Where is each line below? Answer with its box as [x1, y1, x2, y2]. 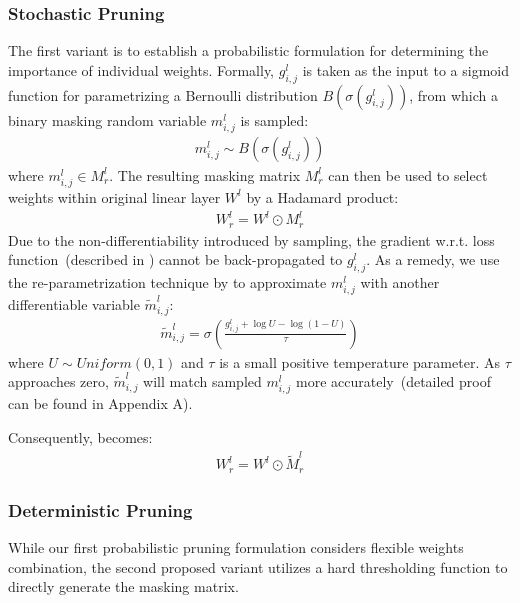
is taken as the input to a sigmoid [302, 59, 509, 80]
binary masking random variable [8, 109, 207, 130]
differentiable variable [8, 294, 140, 315]
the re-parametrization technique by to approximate [8, 271, 327, 292]
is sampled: [240, 109, 309, 130]
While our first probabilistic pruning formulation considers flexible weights [8, 536, 464, 557]
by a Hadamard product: [246, 186, 399, 207]
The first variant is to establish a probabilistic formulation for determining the [8, 40, 489, 61]
